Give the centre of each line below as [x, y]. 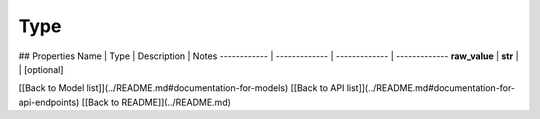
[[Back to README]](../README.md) [156, 102]
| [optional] [41, 69]
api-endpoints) [49, 102]
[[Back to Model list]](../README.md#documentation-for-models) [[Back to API [181, 88]
